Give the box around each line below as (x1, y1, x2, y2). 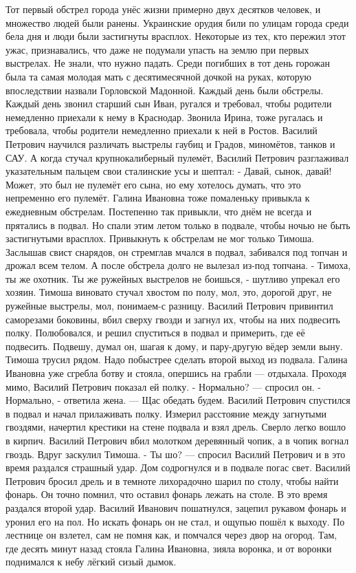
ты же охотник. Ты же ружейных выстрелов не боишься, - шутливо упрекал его (5, 271, 340, 285)
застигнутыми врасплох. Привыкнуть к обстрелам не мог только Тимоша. (5, 231, 315, 246)
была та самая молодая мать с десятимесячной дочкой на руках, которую (5, 69, 312, 83)
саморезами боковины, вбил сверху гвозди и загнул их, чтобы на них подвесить (5, 312, 340, 326)
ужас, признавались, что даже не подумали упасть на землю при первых (5, 42, 309, 56)
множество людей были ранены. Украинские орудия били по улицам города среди (5, 15, 349, 30)
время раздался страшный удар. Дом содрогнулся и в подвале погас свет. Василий (5, 460, 351, 475)
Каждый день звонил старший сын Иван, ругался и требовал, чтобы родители (5, 96, 332, 111)
